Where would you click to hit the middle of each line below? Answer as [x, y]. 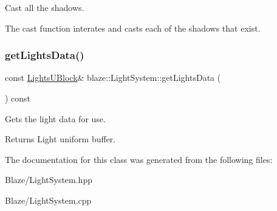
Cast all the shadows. [45, 7]
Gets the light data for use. [55, 118]
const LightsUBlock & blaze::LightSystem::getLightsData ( [113, 78]
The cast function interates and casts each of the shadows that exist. [133, 28]
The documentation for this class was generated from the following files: [139, 159]
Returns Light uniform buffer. [60, 139]
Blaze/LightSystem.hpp [49, 180]
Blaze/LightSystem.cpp [48, 200]
